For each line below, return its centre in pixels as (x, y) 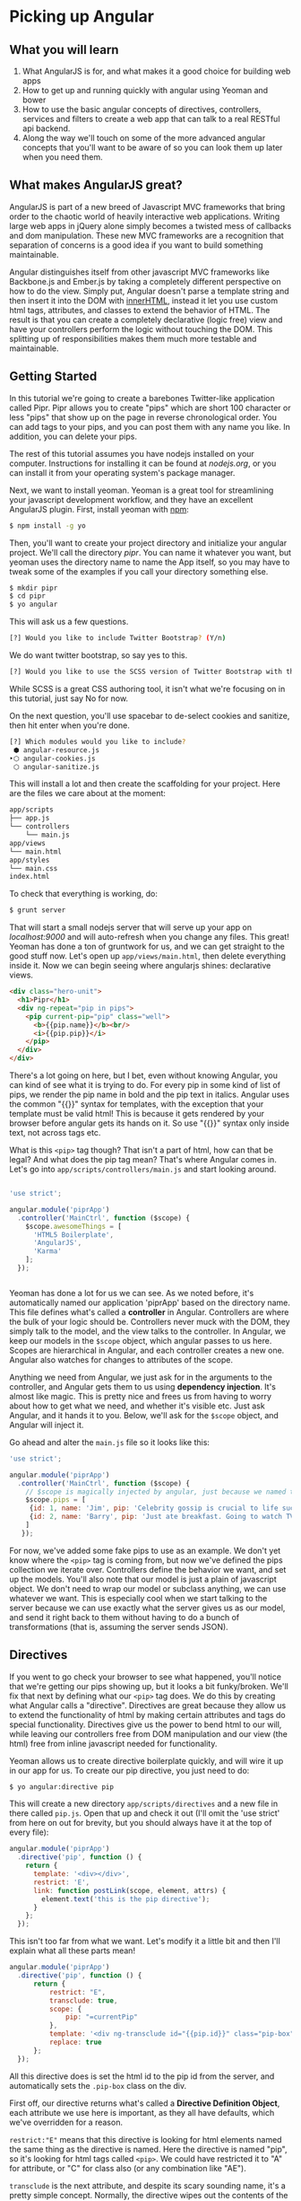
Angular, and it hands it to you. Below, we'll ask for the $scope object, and (144, 1415)
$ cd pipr (28, 596)
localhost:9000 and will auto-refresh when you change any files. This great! (149, 937)
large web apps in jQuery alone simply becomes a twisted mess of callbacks (150, 225)
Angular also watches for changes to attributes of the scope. (121, 1359)
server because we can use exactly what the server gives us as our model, (147, 1608)
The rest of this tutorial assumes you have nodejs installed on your (132, 453)
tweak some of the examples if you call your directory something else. (139, 571)
